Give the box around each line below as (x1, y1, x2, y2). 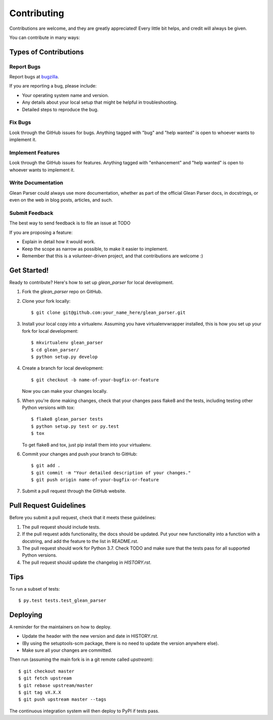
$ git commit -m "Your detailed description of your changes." (31, 470, 191, 475)
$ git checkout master (18, 668, 75, 674)
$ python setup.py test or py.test (31, 423, 119, 429)
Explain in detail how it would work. (22, 239, 96, 245)
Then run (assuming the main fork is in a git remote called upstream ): (9, 656, 154, 662)
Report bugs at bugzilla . (9, 74, 59, 80)
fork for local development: (22, 328, 78, 334)
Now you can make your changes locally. (22, 388, 108, 394)
